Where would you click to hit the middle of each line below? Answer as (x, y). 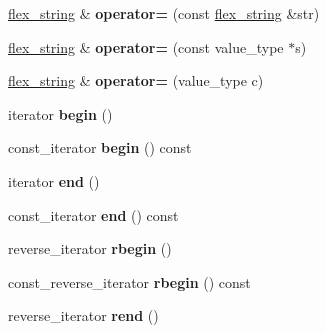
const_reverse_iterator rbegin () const (129, 281)
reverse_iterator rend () (83, 315)
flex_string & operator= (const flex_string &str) (164, 13)
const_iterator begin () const (100, 147)
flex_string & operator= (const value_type (146, 46)
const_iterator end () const (93, 214)
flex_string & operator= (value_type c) (136, 80)
